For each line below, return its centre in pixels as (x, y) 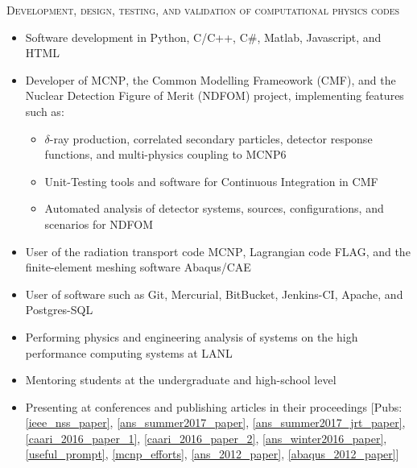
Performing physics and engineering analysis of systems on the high (192, 336)
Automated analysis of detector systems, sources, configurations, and (214, 208)
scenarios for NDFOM (99, 224)
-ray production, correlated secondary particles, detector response (211, 138)
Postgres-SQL (59, 310)
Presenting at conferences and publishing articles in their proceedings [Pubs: (214, 406)
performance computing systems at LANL (129, 352)
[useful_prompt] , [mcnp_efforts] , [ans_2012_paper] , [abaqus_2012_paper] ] (212, 454)
